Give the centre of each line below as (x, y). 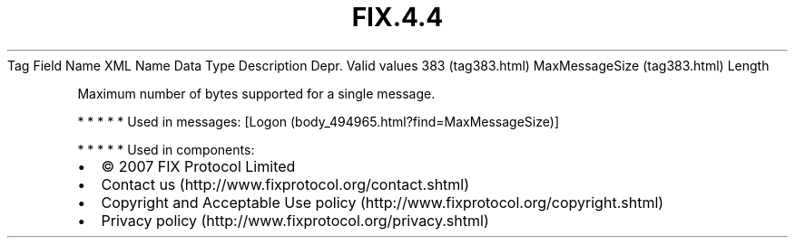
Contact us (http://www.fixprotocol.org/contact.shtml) (285, 184)
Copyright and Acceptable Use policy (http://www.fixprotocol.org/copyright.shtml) (383, 202)
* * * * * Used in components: (166, 149)
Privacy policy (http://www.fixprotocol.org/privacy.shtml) (295, 220)
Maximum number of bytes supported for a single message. (256, 93)
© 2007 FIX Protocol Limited (198, 166)
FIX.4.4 (397, 17)
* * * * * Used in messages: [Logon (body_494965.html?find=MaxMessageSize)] (318, 121)
